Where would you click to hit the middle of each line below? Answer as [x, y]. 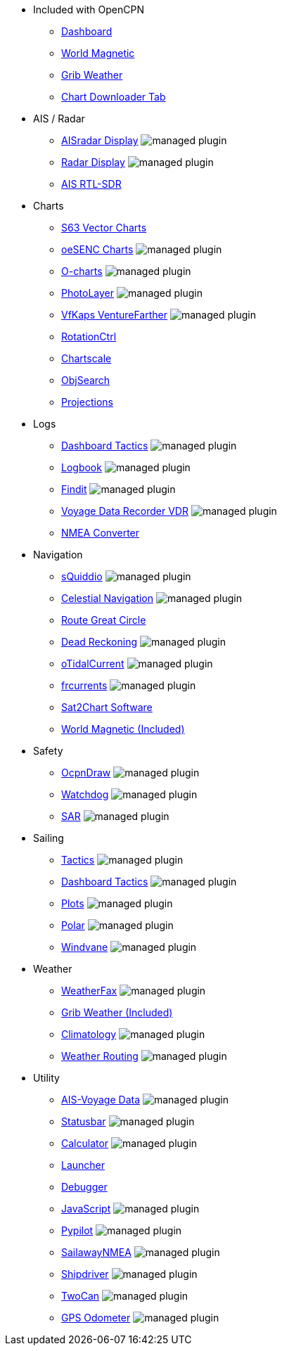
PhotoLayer [88, 293]
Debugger [84, 1187]
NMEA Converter [101, 533]
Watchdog [85, 794]
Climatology [89, 1034]
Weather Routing [100, 1056]
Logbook [82, 467]
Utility [46, 1078]
